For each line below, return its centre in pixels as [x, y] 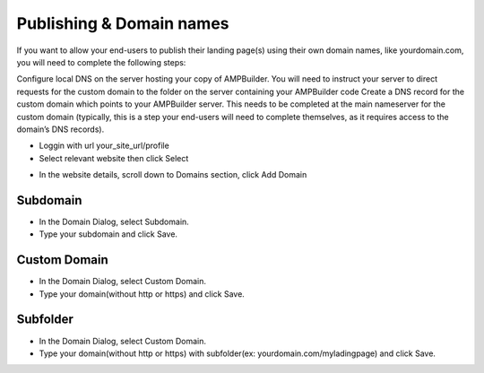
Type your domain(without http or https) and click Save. [142, 294]
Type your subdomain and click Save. [108, 234]
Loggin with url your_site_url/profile [104, 146]
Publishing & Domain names [123, 23]
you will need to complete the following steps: [101, 62]
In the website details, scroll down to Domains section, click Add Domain [173, 175]
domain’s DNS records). [60, 129]
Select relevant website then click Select [114, 158]
